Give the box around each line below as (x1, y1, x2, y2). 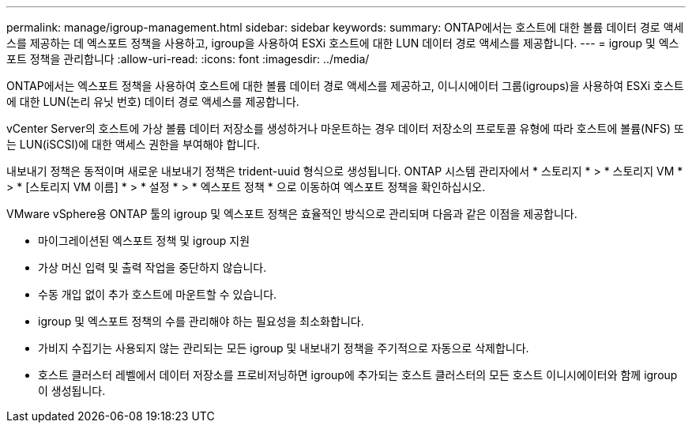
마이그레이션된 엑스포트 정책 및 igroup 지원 (38, 234, 250, 247)
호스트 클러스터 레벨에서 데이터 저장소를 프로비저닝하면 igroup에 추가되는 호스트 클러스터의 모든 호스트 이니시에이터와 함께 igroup (38, 368, 678, 382)
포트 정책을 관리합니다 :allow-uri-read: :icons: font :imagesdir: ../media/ (6, 52, 370, 66)
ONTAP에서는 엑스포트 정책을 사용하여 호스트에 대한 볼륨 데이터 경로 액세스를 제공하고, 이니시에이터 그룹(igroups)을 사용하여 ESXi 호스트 (6, 79, 684, 92)
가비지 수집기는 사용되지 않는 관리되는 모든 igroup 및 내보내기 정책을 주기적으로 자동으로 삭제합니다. (38, 341, 529, 355)
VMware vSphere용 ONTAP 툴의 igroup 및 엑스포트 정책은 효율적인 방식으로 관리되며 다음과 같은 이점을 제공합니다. (6, 207, 577, 220)
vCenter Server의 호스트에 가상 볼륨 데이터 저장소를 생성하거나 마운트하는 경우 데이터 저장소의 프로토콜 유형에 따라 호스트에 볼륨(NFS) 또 (6, 122, 684, 135)
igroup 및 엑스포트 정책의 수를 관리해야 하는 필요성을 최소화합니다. (38, 314, 364, 328)
